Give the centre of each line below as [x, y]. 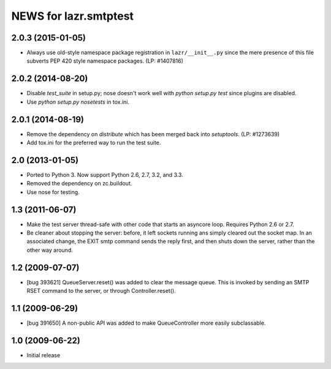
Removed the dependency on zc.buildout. [79, 184]
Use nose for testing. [53, 192]
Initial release [44, 355]
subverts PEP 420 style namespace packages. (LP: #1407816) [105, 61]
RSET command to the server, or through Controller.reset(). [101, 291]
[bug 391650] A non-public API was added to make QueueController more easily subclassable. [146, 323]
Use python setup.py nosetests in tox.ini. [78, 102]
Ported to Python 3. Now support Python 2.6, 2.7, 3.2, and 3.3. [105, 174]
